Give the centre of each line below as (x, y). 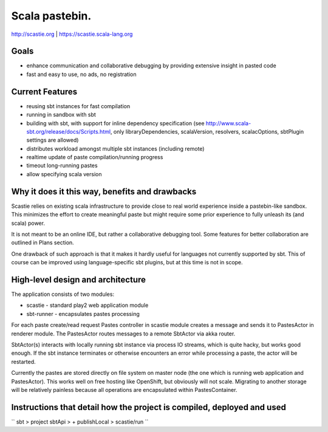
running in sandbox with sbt (61, 115)
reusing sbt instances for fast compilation (78, 106)
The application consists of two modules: (63, 294)
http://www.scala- (228, 123)
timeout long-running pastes (62, 166)
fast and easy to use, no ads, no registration (81, 74)
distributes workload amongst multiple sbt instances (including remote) (115, 148)
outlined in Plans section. (43, 242)
